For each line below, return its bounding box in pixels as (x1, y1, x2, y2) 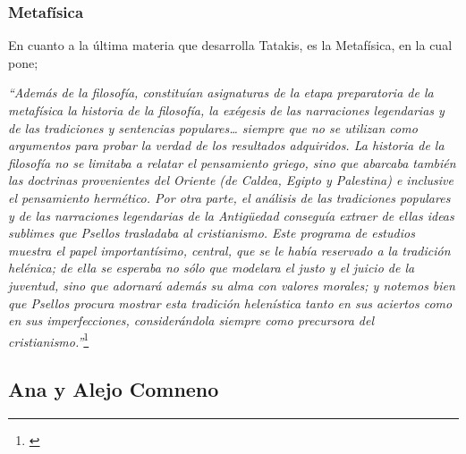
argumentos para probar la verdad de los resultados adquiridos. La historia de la (8, 136, 445, 155)
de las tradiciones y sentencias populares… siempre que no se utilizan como (8, 118, 418, 137)
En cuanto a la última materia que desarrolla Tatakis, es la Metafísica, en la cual (8, 36, 453, 55)
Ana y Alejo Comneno (8, 375, 219, 403)
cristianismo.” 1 (8, 329, 89, 350)
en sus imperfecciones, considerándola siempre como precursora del (8, 311, 375, 330)
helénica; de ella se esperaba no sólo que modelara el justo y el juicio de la (8, 258, 415, 277)
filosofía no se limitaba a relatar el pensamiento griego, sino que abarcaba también (8, 153, 456, 172)
